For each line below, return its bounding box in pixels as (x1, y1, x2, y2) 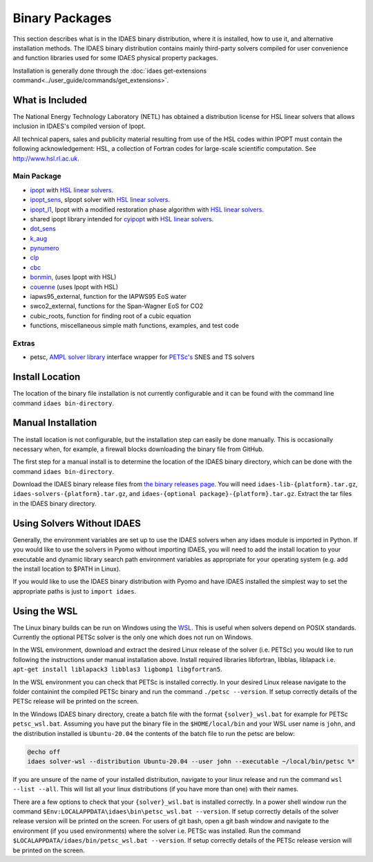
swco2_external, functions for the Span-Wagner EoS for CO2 (30, 302, 204, 311)
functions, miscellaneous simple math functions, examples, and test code (30, 322, 240, 330)
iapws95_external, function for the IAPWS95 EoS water (30, 293, 186, 301)
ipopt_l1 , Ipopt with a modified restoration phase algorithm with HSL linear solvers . (30, 205, 264, 214)
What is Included (12, 94, 88, 106)
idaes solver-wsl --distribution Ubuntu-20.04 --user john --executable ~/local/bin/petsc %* (27, 758, 356, 765)
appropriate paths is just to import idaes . (12, 587, 137, 595)
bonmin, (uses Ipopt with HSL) (30, 273, 117, 282)
